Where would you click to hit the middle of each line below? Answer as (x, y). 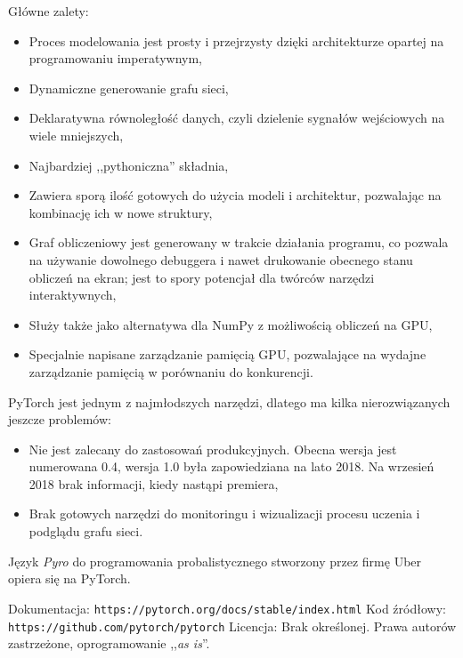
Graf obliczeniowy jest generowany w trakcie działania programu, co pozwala (239, 242)
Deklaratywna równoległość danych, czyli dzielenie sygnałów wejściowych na (237, 118)
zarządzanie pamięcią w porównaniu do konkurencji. (171, 371)
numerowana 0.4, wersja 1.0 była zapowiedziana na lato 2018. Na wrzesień (231, 466)
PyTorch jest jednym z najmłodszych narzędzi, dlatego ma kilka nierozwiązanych (229, 401)
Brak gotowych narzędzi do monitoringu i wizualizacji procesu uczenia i (224, 514)
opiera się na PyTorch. (69, 578)
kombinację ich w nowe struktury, (121, 212)
